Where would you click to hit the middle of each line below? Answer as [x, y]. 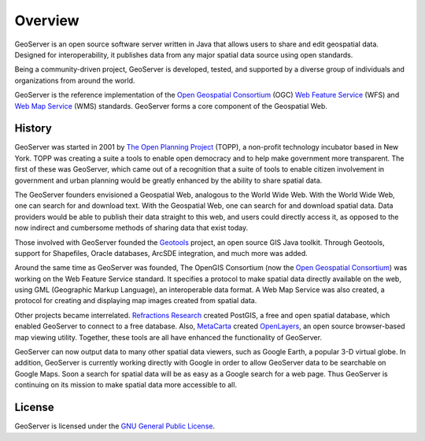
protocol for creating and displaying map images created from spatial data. [136, 301]
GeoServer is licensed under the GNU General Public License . [115, 426]
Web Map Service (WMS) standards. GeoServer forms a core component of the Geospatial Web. [171, 106]
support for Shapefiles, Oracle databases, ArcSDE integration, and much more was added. [161, 253]
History [33, 129]
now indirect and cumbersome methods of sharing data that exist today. [131, 228]
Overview [47, 20]
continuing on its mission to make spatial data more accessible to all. [126, 385]
